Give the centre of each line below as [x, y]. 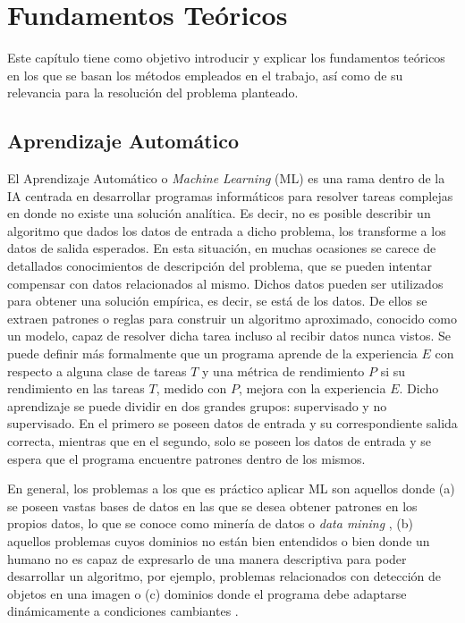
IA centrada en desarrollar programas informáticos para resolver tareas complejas [230, 195]
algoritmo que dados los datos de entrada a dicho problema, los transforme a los [227, 230]
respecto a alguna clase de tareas [97, 370]
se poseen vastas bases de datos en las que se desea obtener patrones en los [212, 505]
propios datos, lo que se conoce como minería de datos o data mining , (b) [211, 523]
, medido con [191, 388]
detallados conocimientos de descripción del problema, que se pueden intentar [220, 266]
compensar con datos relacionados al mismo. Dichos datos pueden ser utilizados [225, 283]
